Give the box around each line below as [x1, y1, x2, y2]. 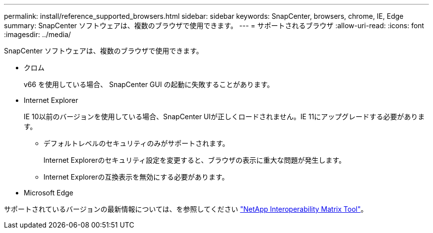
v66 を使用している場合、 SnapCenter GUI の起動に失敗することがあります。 [24, 80, 274, 89]
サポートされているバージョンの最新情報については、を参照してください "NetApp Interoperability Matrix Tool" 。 [4, 205, 368, 213]
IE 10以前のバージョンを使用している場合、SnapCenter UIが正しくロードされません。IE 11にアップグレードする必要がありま [24, 112, 425, 121]
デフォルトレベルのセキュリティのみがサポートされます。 [43, 139, 229, 147]
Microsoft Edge [24, 188, 74, 197]
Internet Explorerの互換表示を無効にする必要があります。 [43, 173, 229, 181]
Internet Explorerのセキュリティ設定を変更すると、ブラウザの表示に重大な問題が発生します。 [43, 156, 346, 164]
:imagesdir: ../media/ [4, 30, 71, 39]
